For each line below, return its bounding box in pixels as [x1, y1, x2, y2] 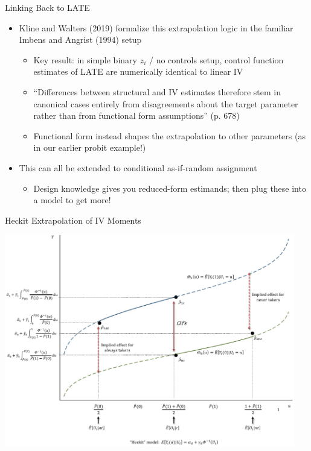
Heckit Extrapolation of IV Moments [5, 213, 141, 226]
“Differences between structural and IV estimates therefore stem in [33, 85, 281, 98]
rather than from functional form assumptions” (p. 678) [33, 109, 240, 122]
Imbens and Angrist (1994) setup [19, 33, 142, 46]
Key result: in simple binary [33, 53, 137, 66]
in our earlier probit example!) [33, 141, 146, 154]
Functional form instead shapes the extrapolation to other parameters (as [33, 129, 306, 142]
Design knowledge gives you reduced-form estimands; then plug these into [33, 181, 306, 194]
